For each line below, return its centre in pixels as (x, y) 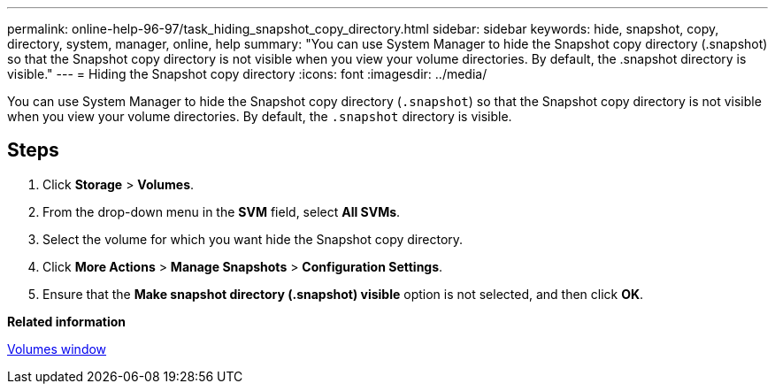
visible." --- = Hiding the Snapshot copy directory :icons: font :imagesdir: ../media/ (247, 74)
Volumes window (57, 349)
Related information (67, 321)
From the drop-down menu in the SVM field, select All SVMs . (222, 211)
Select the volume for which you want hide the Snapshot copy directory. (253, 239)
